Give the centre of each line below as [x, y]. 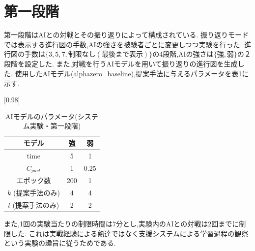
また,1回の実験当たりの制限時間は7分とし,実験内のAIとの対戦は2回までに [122, 224]
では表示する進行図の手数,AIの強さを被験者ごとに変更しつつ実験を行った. [123, 44]
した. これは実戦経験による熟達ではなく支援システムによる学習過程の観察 [129, 233]
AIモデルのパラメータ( [42, 116]
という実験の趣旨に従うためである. [60, 243]
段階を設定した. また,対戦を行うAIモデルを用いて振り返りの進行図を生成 [121, 64]
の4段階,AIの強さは [183, 54]
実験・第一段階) [55, 126]
